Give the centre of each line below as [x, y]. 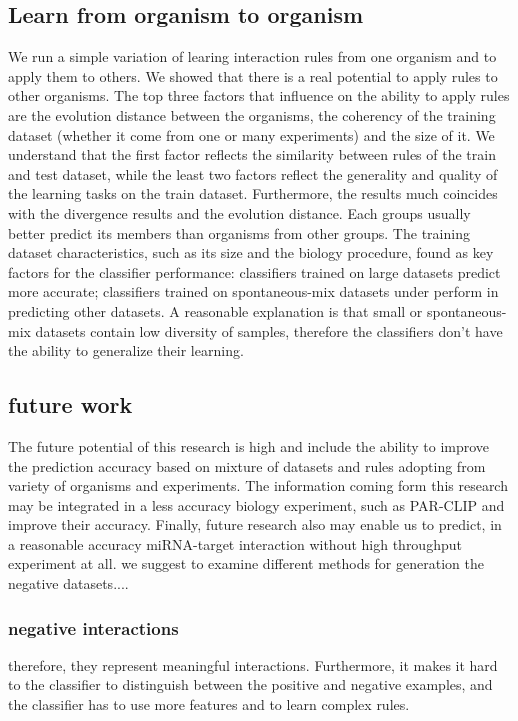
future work [70, 404]
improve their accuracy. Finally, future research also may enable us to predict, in [255, 524]
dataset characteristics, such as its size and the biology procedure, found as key [251, 252]
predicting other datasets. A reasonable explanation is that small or [215, 310]
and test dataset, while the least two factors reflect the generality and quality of [253, 173]
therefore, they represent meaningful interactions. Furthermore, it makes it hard [253, 664]
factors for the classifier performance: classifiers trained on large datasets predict [254, 271]
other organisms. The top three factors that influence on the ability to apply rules [259, 95]
